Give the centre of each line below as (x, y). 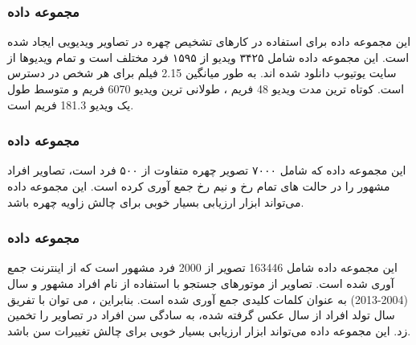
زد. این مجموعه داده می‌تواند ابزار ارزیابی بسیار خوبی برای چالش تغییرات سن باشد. (209, 330)
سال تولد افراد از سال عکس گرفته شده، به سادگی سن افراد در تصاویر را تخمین (201, 315)
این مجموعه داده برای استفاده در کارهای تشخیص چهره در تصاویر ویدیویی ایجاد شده (209, 41)
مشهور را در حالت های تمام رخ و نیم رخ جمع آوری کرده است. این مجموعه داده (199, 186)
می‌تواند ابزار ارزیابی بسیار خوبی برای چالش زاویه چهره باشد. (156, 201)
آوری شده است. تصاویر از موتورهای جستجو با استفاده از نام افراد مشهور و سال (201, 283)
